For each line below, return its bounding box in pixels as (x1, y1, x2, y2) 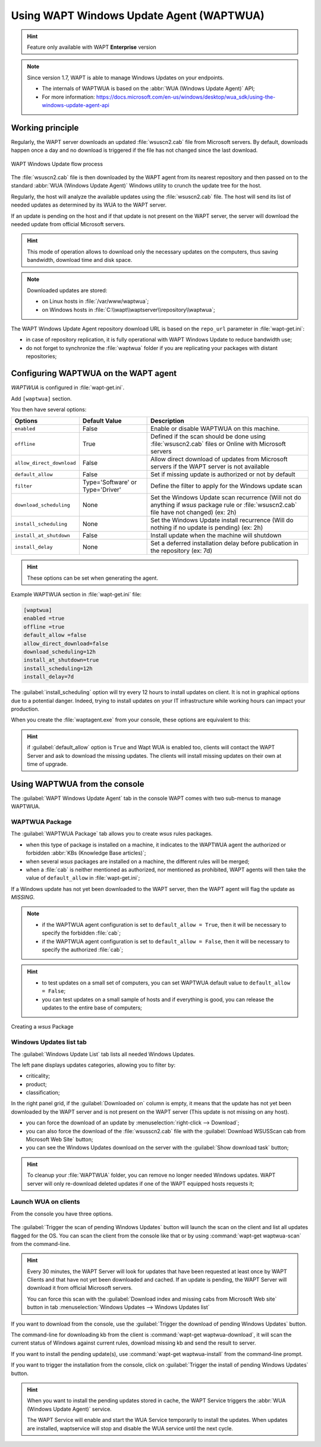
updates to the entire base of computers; (42, 1004, 143, 1011)
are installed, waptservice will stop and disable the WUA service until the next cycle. (27, 1424, 234, 1432)
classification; (26, 1089, 60, 1096)
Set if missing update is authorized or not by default (150, 470, 295, 479)
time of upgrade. (27, 760, 68, 767)
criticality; (26, 1072, 51, 1080)
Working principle (11, 123, 79, 133)
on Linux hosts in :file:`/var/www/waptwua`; (42, 298, 149, 305)
